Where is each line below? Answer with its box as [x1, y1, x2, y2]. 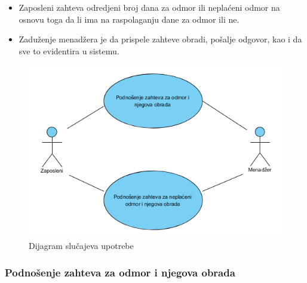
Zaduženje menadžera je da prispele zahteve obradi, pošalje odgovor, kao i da [19, 33, 302, 45]
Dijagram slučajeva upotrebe [29, 239, 134, 252]
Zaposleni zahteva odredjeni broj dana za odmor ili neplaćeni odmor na [19, 1, 280, 13]
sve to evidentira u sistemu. [19, 44, 119, 57]
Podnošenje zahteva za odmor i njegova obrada [5, 264, 235, 279]
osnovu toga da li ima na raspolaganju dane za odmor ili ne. [19, 13, 240, 25]
